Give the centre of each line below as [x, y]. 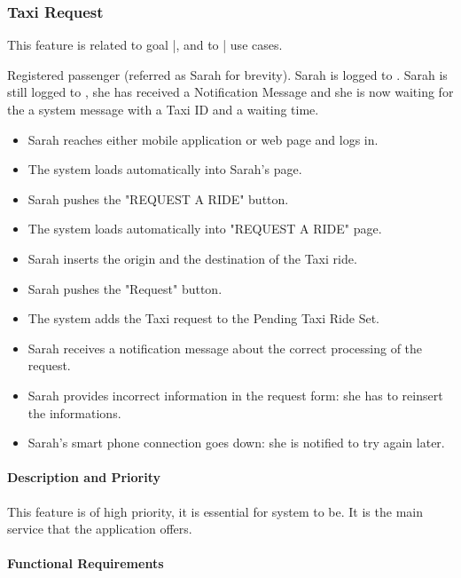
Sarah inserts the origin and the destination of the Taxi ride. [192, 258]
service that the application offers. [100, 529]
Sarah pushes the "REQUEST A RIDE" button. [158, 198]
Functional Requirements [86, 563]
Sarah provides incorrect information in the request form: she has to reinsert [235, 395]
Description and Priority [84, 477]
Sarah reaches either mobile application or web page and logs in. [203, 139]
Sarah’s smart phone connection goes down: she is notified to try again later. [236, 443]
